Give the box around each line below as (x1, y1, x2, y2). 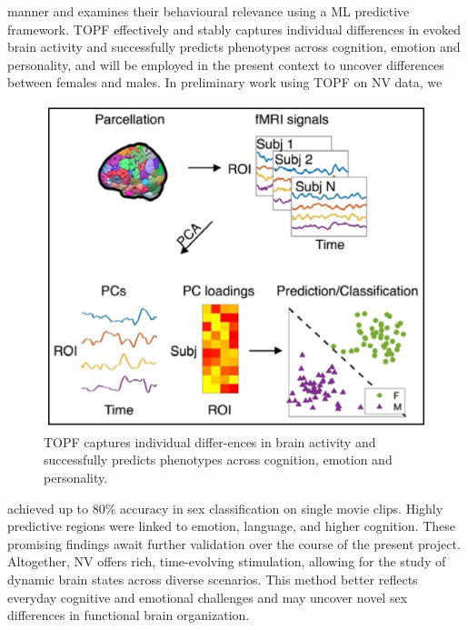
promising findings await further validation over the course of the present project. (7, 534, 461, 553)
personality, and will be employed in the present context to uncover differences (7, 55, 444, 74)
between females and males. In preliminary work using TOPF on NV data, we (7, 73, 443, 92)
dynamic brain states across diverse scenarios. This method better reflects (7, 569, 418, 588)
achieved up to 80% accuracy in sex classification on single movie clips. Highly (7, 498, 443, 517)
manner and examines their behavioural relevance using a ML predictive (7, 2, 410, 20)
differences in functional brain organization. (7, 605, 250, 625)
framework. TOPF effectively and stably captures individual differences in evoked (7, 19, 461, 38)
